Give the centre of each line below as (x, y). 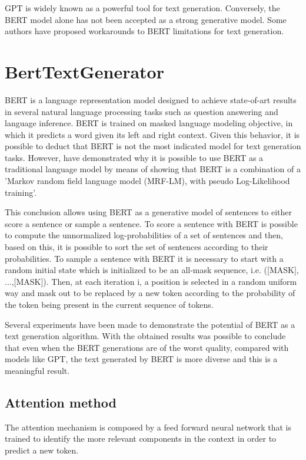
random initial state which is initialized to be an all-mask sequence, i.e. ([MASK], (152, 270)
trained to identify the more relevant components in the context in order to (141, 438)
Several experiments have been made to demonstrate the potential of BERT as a (150, 324)
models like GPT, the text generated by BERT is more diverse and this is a (141, 359)
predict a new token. (42, 450)
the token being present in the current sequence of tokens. (109, 304)
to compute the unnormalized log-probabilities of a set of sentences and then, (144, 235)
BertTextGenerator (84, 71)
